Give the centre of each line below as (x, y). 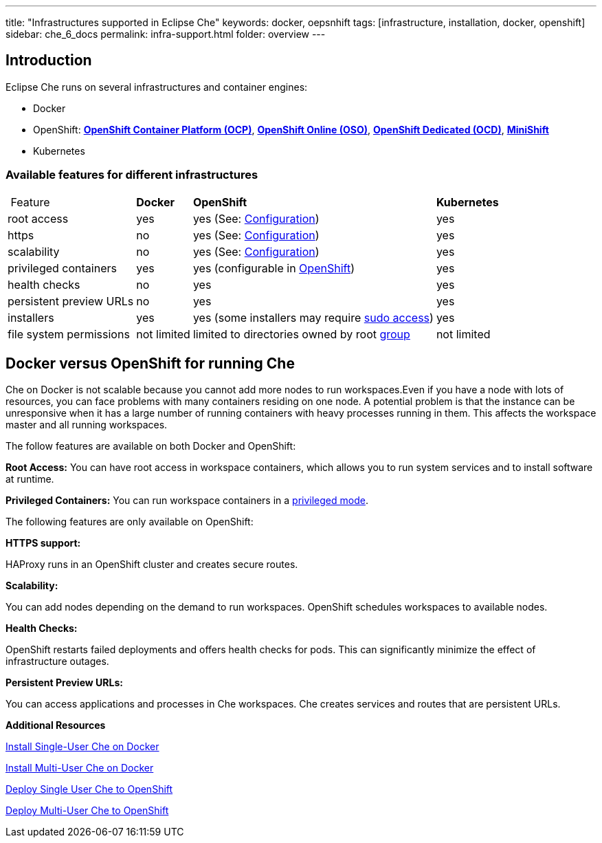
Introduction (49, 61)
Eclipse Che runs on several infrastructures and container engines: (157, 87)
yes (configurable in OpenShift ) (274, 268)
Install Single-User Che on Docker (82, 747)
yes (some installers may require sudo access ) (313, 317)
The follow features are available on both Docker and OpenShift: (151, 446)
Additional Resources (56, 725)
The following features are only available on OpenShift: (130, 522)
